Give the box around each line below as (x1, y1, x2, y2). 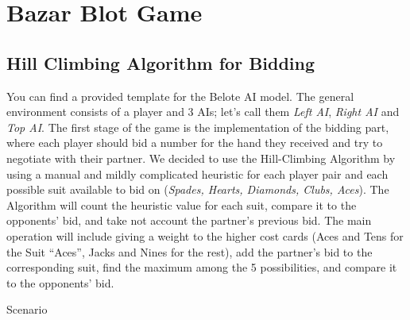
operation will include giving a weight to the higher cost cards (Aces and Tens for (6, 227, 404, 244)
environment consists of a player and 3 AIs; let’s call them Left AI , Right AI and (6, 103, 400, 120)
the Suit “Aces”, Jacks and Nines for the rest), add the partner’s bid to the (6, 243, 373, 260)
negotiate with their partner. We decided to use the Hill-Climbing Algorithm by (6, 149, 396, 166)
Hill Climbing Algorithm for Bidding (6, 50, 315, 75)
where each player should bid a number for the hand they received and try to (6, 134, 383, 151)
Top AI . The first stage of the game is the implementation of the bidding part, (6, 118, 389, 135)
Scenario (6, 301, 48, 318)
